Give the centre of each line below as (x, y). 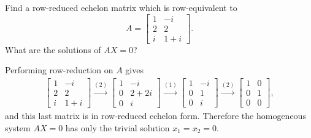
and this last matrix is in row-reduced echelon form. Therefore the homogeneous (155, 115)
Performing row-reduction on (59, 70)
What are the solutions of (53, 49)
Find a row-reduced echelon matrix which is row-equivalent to (121, 7)
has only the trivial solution (117, 127)
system (18, 127)
